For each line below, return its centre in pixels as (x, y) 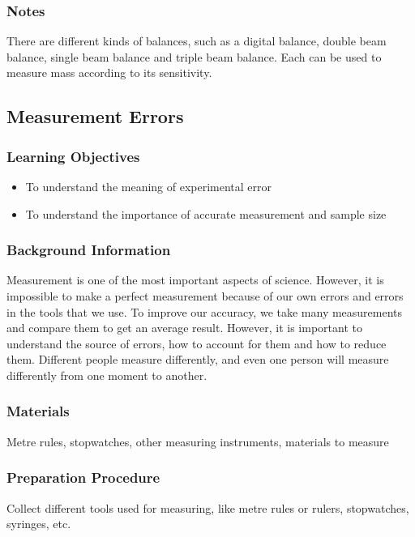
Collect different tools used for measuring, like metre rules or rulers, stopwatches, (208, 507)
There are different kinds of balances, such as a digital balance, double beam (197, 41)
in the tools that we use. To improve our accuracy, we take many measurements (205, 311)
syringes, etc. (39, 524)
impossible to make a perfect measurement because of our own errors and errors (205, 296)
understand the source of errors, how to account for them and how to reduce (197, 343)
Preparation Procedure (83, 477)
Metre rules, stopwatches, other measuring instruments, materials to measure (198, 441)
